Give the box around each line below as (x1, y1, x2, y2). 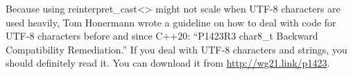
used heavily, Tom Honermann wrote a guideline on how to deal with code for (6, 15, 336, 29)
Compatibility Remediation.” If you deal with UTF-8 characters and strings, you (6, 42, 347, 56)
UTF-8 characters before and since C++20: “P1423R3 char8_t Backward (6, 28, 318, 43)
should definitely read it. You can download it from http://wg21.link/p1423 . (6, 56, 330, 70)
